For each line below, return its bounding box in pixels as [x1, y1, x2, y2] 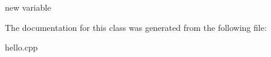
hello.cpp [5, 41, 38, 53]
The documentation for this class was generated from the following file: [5, 21, 267, 33]
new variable [5, 1, 51, 13]
